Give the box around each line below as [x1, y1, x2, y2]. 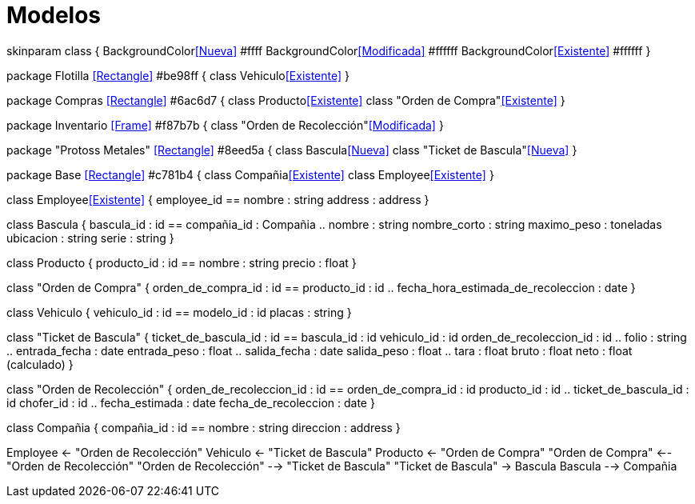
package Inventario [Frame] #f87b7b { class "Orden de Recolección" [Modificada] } [6, 118, 444, 132]
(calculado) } [6, 357, 74, 371]
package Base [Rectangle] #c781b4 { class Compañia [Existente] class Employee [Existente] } [6, 167, 494, 182]
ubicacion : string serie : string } [6, 230, 174, 245]
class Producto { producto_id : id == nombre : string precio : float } [6, 255, 357, 270]
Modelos [6, 2, 102, 29]
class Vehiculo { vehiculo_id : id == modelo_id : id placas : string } [6, 305, 352, 319]
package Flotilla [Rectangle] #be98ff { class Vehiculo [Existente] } [6, 68, 350, 82]
